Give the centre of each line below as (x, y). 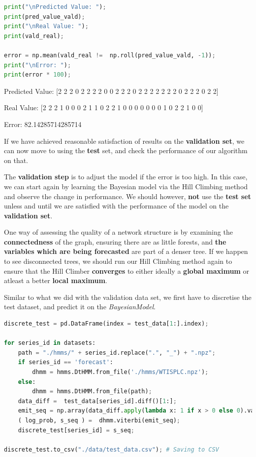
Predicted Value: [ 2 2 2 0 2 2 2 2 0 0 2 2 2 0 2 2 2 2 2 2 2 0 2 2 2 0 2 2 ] (111, 91)
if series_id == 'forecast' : (65, 362)
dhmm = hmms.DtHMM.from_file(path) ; (92, 392)
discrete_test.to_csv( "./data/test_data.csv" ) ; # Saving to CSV (112, 449)
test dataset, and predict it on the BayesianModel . (80, 307)
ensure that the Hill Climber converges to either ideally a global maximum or (127, 270)
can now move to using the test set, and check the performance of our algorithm (126, 150)
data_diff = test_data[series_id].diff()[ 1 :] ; (97, 401)
